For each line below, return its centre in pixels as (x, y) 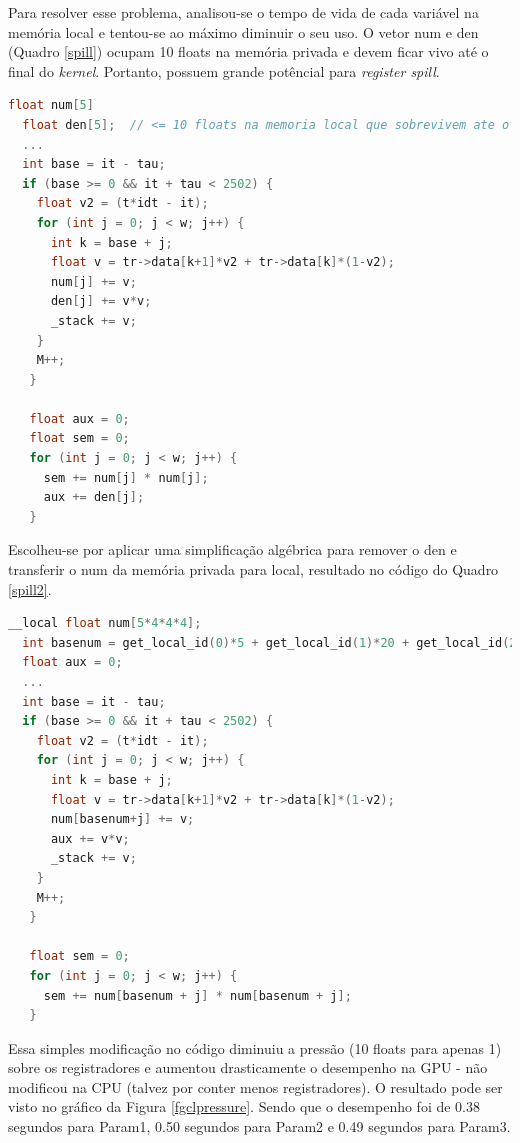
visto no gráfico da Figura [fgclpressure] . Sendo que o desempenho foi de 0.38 (244, 1106)
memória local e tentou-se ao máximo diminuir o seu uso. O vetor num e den (243, 31)
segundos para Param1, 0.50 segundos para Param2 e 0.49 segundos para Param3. (259, 1126)
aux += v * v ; (90, 838)
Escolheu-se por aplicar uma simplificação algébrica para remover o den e (232, 549)
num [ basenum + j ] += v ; (122, 819)
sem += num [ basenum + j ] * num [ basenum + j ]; (197, 995)
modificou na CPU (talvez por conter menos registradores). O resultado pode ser (255, 1086)
